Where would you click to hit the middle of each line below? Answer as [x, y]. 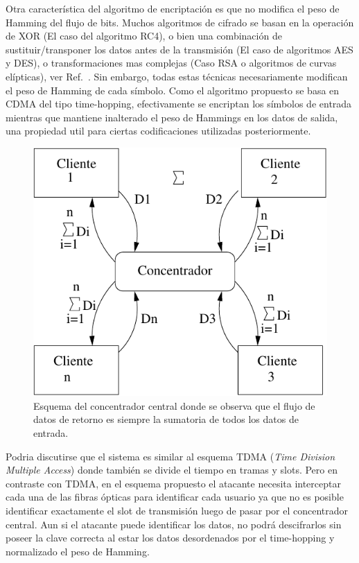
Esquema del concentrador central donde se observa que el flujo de [174, 405]
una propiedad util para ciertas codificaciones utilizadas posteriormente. [158, 131]
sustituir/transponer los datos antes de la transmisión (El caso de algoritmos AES [179, 49]
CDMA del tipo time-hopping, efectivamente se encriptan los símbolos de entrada [179, 104]
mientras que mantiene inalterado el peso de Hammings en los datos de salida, [172, 117]
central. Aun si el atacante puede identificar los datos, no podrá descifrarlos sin [174, 524]
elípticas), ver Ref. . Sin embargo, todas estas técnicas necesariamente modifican [177, 76]
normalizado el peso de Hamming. [78, 551]
